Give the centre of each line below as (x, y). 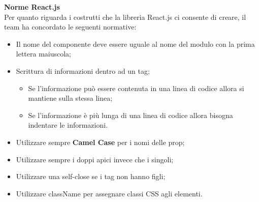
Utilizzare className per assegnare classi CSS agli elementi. (109, 193)
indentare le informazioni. (68, 125)
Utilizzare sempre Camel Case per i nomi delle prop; (100, 142)
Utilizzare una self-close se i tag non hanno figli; (91, 176)
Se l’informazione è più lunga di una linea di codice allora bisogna (131, 115)
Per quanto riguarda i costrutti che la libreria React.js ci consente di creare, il (125, 17)
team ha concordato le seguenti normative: (70, 27)
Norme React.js (32, 7)
